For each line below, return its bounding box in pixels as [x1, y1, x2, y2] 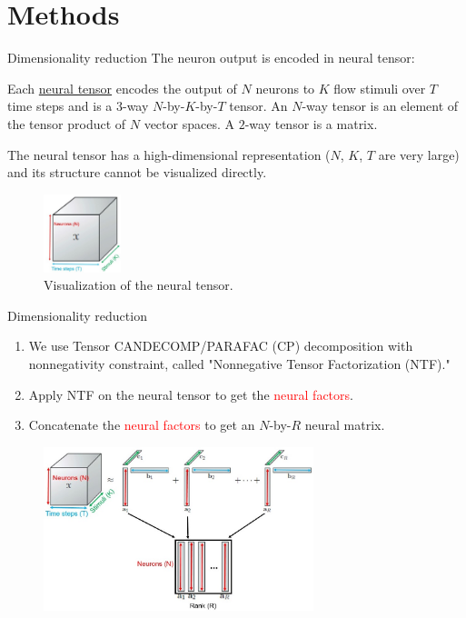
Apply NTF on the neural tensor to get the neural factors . [28, 384, 353, 404]
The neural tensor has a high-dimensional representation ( [7, 145, 331, 164]
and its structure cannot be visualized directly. [7, 163, 267, 182]
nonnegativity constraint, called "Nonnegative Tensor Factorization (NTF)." [28, 354, 451, 373]
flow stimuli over [333, 78, 426, 97]
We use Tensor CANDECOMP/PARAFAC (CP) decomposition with [28, 336, 413, 355]
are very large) [378, 145, 460, 164]
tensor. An [229, 96, 288, 115]
